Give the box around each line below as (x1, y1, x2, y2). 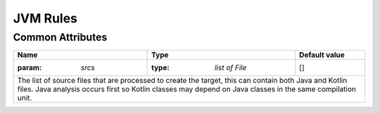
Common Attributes (13, 31, 108, 44)
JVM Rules (13, 11, 77, 26)
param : (17, 63, 42, 73)
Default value (299, 50, 345, 60)
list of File (215, 63, 247, 73)
